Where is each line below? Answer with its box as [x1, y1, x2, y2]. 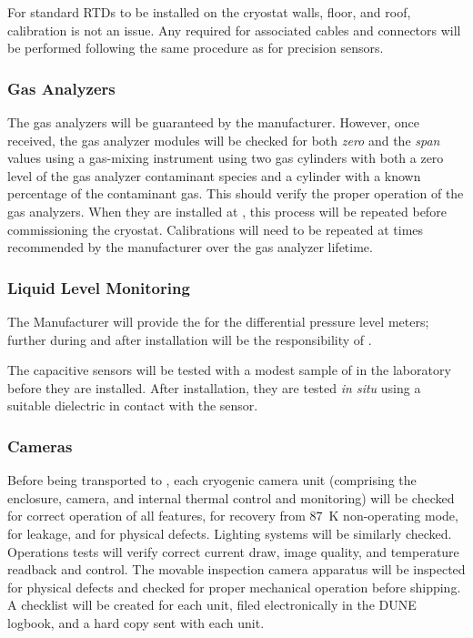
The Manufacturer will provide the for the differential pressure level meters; [7, 311, 429, 330]
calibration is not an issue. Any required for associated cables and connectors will [7, 20, 461, 39]
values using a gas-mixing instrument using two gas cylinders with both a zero [7, 148, 444, 167]
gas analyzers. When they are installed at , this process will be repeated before [7, 201, 447, 220]
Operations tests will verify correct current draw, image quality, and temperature [7, 542, 459, 561]
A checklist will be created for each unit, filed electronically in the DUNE [7, 595, 417, 614]
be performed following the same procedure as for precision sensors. [7, 38, 384, 57]
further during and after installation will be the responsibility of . [7, 329, 372, 349]
